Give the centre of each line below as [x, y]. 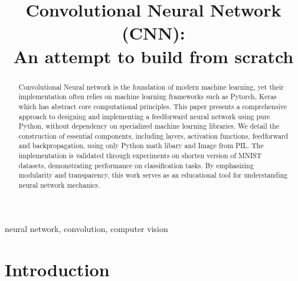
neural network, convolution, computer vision [86, 228]
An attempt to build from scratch [153, 56]
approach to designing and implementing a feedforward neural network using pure [144, 116]
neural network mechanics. [59, 185]
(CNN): [153, 33]
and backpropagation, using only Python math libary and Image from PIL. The [141, 146]
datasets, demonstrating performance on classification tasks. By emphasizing [136, 165]
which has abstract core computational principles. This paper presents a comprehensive [153, 106]
